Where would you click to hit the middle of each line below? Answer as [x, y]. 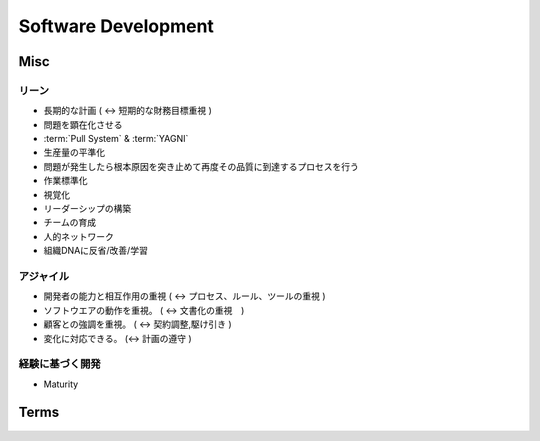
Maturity [61, 384]
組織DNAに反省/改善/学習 [96, 251]
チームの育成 [70, 222]
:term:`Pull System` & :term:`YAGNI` [116, 139]
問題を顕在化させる [83, 124]
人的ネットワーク [78, 236]
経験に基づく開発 [59, 364]
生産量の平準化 [74, 152]
